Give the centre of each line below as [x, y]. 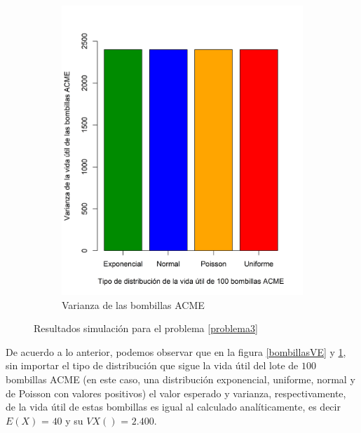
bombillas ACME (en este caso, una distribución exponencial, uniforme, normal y [180, 379]
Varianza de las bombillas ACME [133, 304]
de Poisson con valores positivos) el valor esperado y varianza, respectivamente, [176, 393]
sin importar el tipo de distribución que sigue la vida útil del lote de [152, 365]
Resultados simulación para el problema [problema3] [146, 328]
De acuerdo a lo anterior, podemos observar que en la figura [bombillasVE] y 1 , [176, 351]
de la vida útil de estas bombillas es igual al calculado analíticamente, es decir [173, 407]
